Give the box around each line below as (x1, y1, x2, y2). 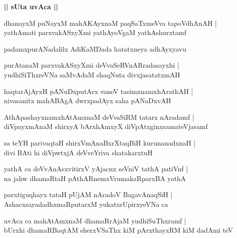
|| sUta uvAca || (4, 1, 58, 11)
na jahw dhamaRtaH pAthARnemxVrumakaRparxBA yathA (4, 173, 186, 183)
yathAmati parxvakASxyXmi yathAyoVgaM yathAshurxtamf (4, 27, 186, 37)
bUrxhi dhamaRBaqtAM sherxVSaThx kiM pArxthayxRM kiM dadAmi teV (4, 225, 233, 235)
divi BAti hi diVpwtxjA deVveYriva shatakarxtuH (4, 147, 153, 157)
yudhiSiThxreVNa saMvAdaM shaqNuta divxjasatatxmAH (4, 69, 180, 79)
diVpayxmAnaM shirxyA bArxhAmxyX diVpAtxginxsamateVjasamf (4, 121, 208, 131)
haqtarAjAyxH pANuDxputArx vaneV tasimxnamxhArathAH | (4, 86, 193, 96)
